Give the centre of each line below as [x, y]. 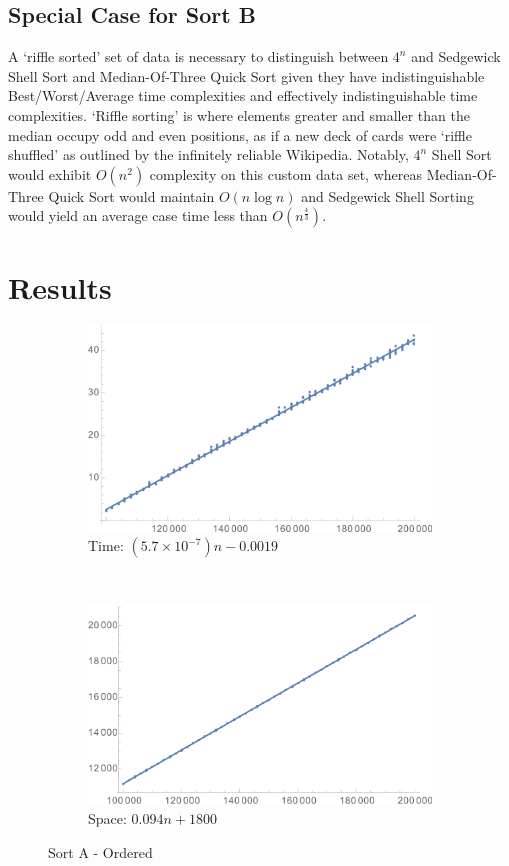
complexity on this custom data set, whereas [285, 173]
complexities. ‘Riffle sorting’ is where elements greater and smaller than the [239, 114]
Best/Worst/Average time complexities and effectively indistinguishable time [243, 95]
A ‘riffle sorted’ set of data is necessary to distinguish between [198, 56]
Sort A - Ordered [100, 851]
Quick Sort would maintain [131, 195]
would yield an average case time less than [138, 215]
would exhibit [50, 173]
